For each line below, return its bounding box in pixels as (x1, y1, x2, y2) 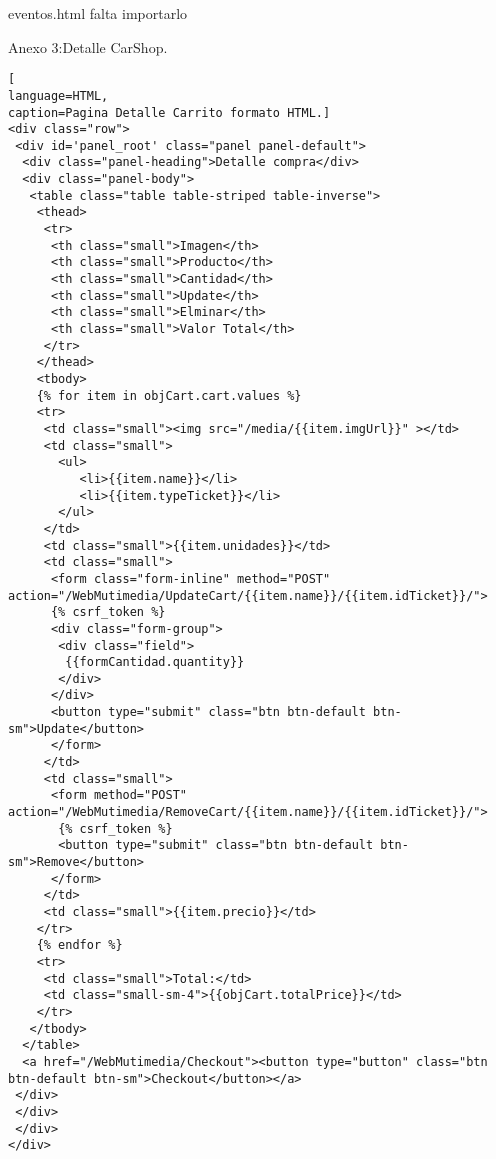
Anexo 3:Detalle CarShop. (8, 36, 168, 57)
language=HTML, (8, 88, 109, 103)
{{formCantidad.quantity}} (65, 655, 245, 670)
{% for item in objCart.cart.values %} (36, 388, 302, 403)
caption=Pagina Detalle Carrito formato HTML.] (8, 105, 331, 120)
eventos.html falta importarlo (8, 3, 188, 23)
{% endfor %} (36, 938, 123, 953)
